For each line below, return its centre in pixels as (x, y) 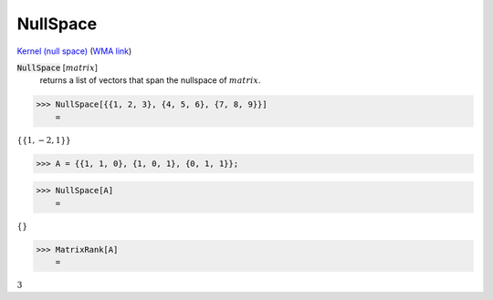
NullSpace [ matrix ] (58, 67)
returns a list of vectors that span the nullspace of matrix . (150, 80)
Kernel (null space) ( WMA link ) (74, 51)
